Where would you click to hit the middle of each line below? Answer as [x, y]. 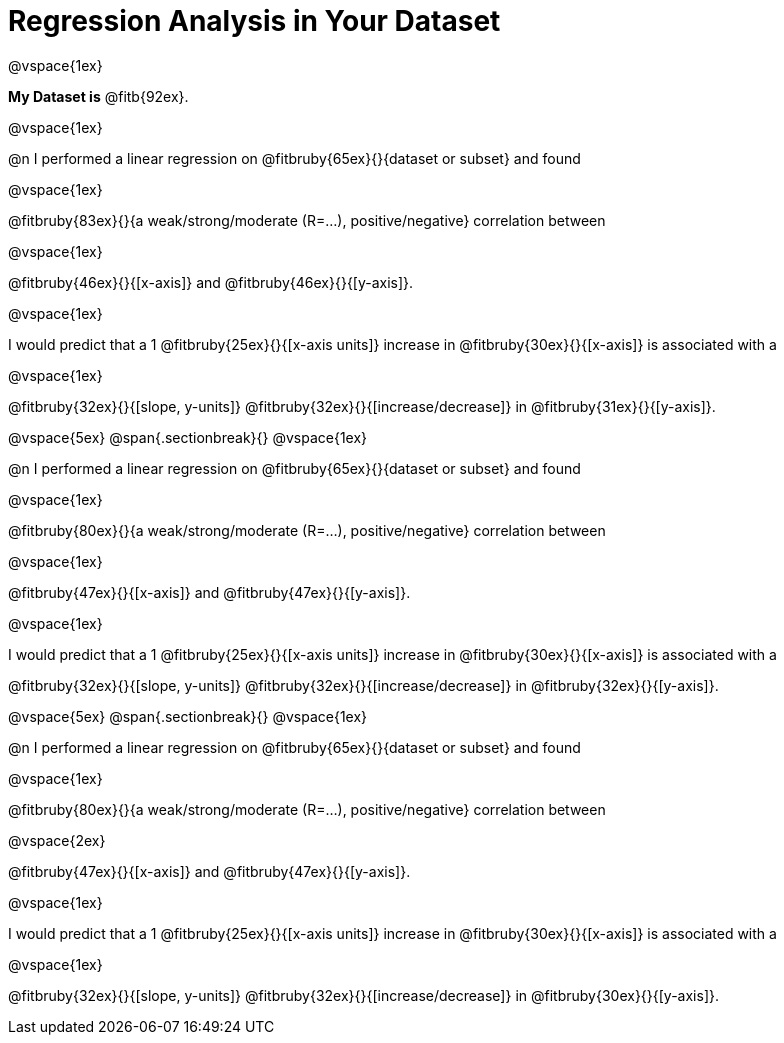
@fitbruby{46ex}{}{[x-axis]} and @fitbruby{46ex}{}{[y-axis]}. [211, 282]
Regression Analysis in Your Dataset [254, 21]
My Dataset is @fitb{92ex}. [98, 96]
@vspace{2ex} [57, 840]
